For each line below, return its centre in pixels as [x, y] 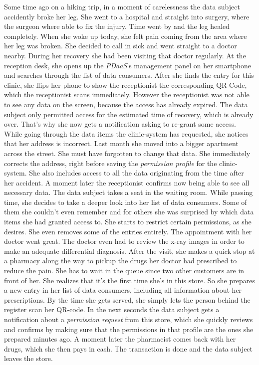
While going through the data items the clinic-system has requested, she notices [126, 133]
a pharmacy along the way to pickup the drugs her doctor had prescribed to [121, 261]
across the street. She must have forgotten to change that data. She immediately [127, 153]
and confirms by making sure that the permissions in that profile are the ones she [129, 329]
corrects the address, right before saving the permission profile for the [111, 163]
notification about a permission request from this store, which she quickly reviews [129, 319]
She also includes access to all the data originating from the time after [136, 173]
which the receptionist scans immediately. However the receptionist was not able [127, 94]
